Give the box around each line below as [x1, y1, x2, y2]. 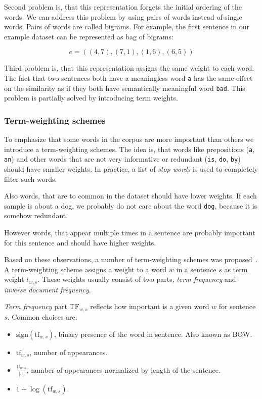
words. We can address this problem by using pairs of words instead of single [4, 11, 242, 22]
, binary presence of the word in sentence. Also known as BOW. [54, 328, 252, 339]
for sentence [219, 301, 256, 312]
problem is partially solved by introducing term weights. [4, 92, 178, 103]
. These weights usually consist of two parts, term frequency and [37, 274, 236, 284]
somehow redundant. [4, 210, 68, 221]
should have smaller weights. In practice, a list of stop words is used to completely [4, 164, 258, 174]
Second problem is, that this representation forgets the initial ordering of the [4, 2, 242, 12]
